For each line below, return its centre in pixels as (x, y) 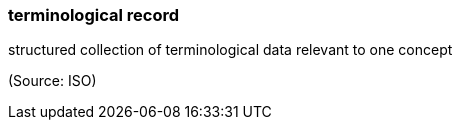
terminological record (94, 15)
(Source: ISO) (52, 81)
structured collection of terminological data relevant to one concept (230, 50)
